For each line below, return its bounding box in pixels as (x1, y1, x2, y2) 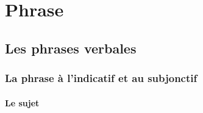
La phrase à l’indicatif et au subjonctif (5, 70, 198, 86)
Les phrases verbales (5, 38, 137, 57)
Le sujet (5, 96, 40, 109)
